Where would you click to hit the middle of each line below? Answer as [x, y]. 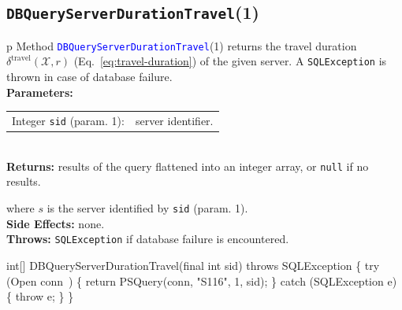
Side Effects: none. [56, 223]
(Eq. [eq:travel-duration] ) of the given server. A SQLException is [230, 61]
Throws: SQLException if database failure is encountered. [148, 239]
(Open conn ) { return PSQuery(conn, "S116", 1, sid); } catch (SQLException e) [202, 280]
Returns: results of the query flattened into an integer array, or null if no [188, 166]
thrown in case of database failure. [89, 77]
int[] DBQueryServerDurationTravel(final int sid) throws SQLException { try [193, 265]
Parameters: [40, 92]
